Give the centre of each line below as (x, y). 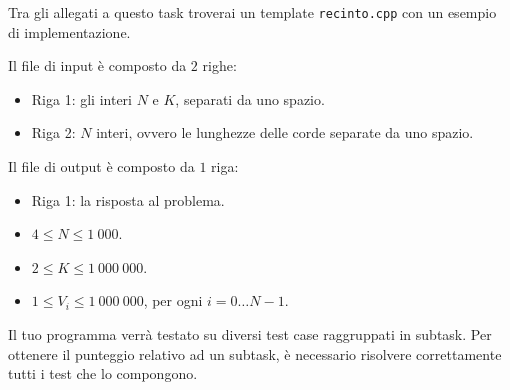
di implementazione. (69, 31)
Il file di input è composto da (97, 65)
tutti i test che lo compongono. (103, 373)
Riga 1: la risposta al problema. (128, 199)
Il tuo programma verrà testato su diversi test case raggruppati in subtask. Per (250, 334)
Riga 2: (53, 132)
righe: (219, 65)
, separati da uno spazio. (250, 98)
